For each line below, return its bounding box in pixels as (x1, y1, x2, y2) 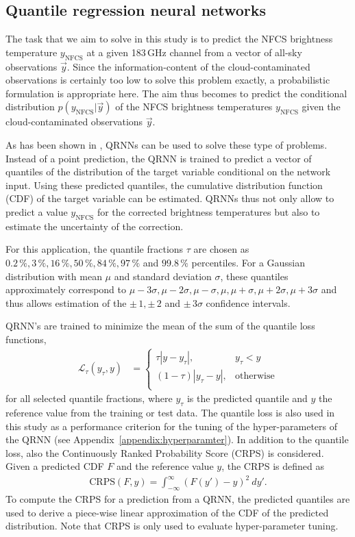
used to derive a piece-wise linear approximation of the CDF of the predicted (5, 505, 329, 519)
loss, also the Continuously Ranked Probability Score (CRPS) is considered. (5, 445, 324, 460)
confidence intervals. (206, 295, 291, 310)
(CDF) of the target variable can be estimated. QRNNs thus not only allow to (5, 191, 334, 205)
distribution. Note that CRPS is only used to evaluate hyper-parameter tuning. (5, 519, 339, 533)
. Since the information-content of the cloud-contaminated (66, 59, 310, 73)
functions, (5, 332, 47, 346)
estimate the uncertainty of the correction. (5, 218, 184, 233)
